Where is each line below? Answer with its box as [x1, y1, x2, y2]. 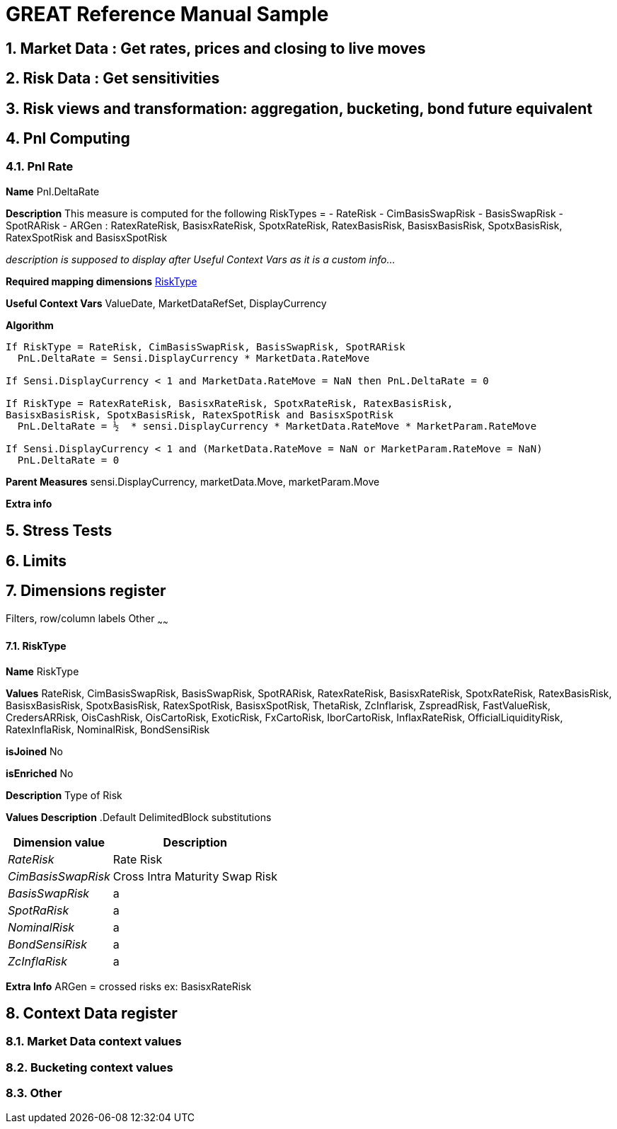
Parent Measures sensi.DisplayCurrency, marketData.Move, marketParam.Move [6, 475, 380, 488]
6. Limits [6, 551, 67, 570]
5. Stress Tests [6, 522, 113, 540]
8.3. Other [6, 1086, 62, 1101]
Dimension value [13, 835, 105, 849]
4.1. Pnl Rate [6, 159, 74, 174]
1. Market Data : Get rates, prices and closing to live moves [6, 39, 426, 57]
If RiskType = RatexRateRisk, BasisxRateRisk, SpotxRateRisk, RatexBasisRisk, [6, 397, 454, 409]
